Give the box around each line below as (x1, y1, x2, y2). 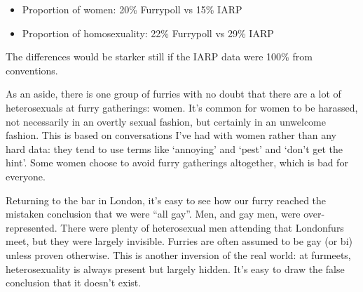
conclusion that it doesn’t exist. (6, 275, 142, 290)
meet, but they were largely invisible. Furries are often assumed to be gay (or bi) (6, 234, 352, 248)
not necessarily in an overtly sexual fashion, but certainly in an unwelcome (6, 114, 326, 128)
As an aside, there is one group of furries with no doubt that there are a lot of (6, 86, 341, 101)
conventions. (6, 62, 58, 77)
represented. (6, 220, 57, 234)
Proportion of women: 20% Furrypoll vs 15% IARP (22, 2, 242, 16)
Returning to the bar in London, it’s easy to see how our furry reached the (6, 192, 327, 207)
